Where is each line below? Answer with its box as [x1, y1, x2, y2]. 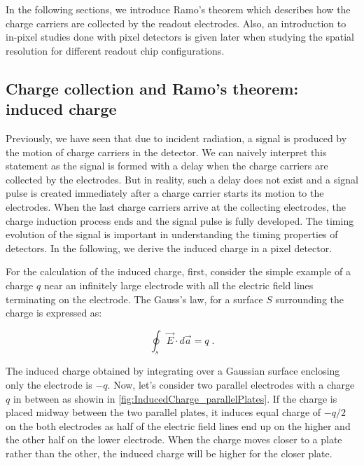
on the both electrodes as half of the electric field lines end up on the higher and [6, 418, 351, 433]
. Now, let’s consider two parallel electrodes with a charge [107, 377, 355, 392]
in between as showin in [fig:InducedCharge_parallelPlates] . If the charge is [13, 391, 337, 405]
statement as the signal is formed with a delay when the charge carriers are [6, 158, 328, 173]
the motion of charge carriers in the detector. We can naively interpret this [6, 144, 327, 159]
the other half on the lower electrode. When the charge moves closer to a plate [6, 432, 342, 447]
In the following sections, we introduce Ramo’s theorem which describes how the [6, 2, 351, 16]
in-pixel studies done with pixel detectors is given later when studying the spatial [6, 29, 354, 44]
